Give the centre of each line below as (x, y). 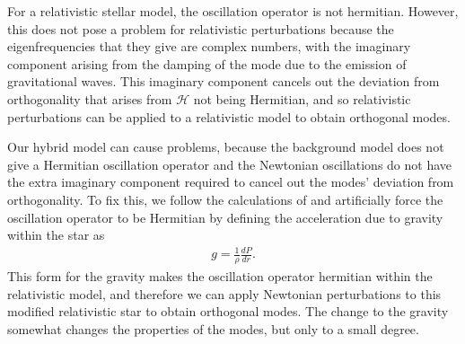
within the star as (56, 235)
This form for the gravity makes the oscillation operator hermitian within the (220, 276)
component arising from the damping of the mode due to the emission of (207, 63)
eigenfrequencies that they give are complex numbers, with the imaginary (209, 46)
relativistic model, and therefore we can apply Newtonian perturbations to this (224, 293)
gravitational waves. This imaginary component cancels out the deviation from (224, 81)
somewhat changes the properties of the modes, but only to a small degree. (213, 328)
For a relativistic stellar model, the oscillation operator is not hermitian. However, (233, 11)
